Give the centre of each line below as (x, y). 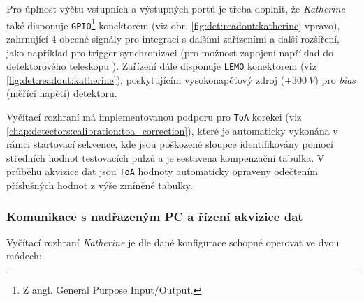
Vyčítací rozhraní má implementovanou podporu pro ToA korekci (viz (154, 116)
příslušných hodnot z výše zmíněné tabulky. (100, 185)
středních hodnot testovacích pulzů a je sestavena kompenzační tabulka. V (166, 157)
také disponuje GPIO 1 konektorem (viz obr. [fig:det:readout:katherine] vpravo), (173, 24)
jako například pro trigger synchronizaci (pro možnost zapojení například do (170, 52)
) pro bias (335, 79)
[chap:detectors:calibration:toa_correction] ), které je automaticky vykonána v (172, 130)
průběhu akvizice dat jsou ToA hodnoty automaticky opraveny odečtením (162, 171)
